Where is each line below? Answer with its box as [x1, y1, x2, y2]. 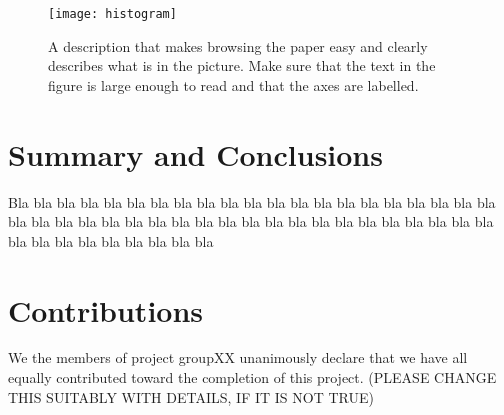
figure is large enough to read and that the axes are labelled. [48, 74, 419, 95]
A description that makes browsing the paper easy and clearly [48, 35, 428, 56]
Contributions [8, 289, 204, 330]
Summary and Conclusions [8, 133, 383, 174]
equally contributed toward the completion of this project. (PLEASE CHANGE [8, 367, 497, 388]
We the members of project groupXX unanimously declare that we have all [8, 347, 468, 368]
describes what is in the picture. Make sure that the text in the [48, 55, 436, 76]
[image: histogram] [48, 7, 177, 21]
